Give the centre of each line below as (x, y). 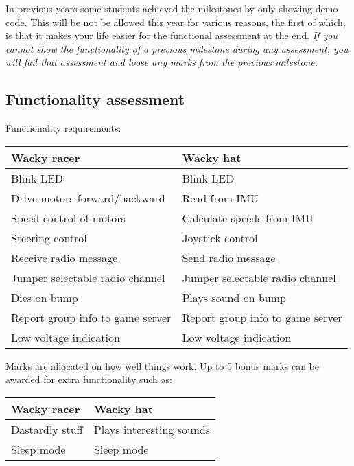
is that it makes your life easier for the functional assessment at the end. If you (172, 35)
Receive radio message (64, 257)
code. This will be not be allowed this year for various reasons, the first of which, (176, 22)
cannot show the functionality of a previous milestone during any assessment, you (177, 48)
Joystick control (220, 237)
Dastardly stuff (47, 429)
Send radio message (229, 257)
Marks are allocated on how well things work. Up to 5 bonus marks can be (163, 365)
